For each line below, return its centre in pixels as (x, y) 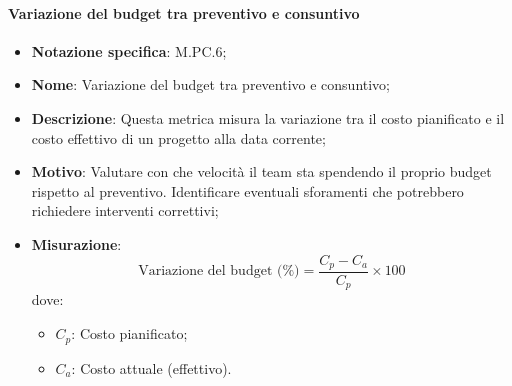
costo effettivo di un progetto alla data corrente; (178, 137)
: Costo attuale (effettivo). (151, 367)
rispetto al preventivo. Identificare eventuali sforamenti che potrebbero (247, 190)
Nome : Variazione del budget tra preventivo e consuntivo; (211, 84)
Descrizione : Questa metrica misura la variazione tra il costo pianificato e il (268, 117)
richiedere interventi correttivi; (125, 210)
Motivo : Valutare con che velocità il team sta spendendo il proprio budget (261, 171)
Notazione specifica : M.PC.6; (129, 50)
